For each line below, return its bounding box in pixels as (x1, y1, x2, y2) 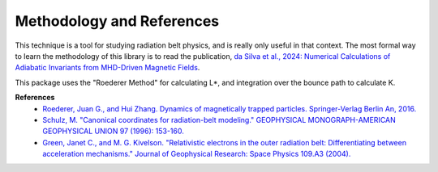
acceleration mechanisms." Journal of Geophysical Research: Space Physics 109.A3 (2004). (42, 149, 351, 159)
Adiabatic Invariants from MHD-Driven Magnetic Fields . (15, 63, 200, 73)
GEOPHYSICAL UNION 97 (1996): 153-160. (42, 126, 184, 136)
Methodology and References (15, 12, 220, 30)
